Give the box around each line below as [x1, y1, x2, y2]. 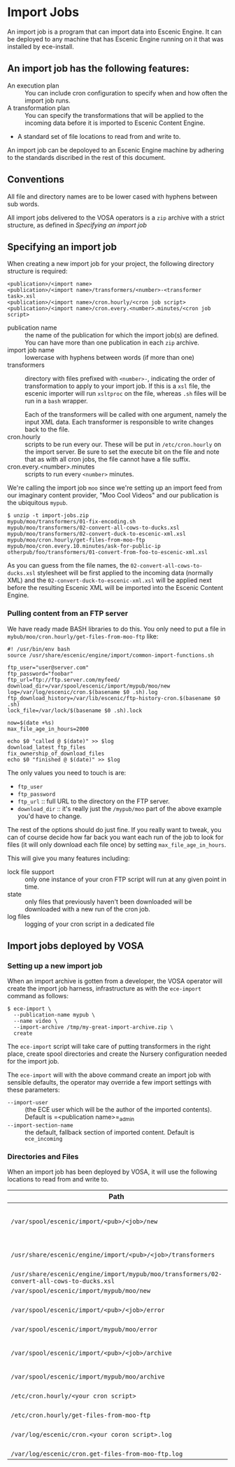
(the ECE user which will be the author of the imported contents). [24, 1106, 212, 1114]
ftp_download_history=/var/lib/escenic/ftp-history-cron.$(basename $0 [7, 695, 220, 702]
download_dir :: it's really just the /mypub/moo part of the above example [17, 804, 222, 812]
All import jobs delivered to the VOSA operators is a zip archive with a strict [7, 213, 225, 222]
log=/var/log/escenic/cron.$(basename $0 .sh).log [7, 688, 158, 695]
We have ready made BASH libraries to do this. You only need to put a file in [7, 624, 226, 633]
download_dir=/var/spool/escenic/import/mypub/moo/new [7, 682, 171, 690]
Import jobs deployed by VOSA [7, 940, 145, 952]
